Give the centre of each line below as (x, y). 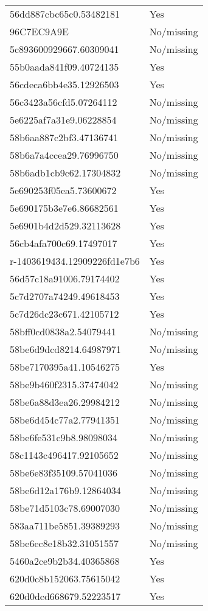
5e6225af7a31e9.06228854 (63, 120)
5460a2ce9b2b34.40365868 (65, 561)
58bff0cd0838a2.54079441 (63, 331)
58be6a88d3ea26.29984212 (65, 402)
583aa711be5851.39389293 (65, 525)
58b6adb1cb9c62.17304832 (65, 173)
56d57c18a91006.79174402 (65, 278)
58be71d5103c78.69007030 (65, 508)
